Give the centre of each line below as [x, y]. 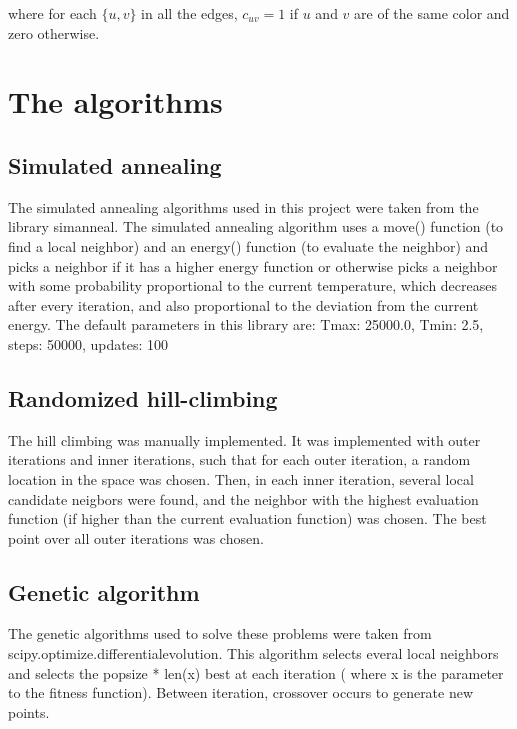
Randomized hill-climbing [143, 397]
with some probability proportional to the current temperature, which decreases [253, 285]
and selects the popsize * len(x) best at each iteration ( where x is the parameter [256, 672]
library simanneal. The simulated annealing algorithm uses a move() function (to [256, 226]
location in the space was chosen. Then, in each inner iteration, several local [241, 478]
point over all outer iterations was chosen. [136, 537]
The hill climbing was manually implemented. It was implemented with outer [244, 439]
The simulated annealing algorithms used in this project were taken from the [243, 206]
